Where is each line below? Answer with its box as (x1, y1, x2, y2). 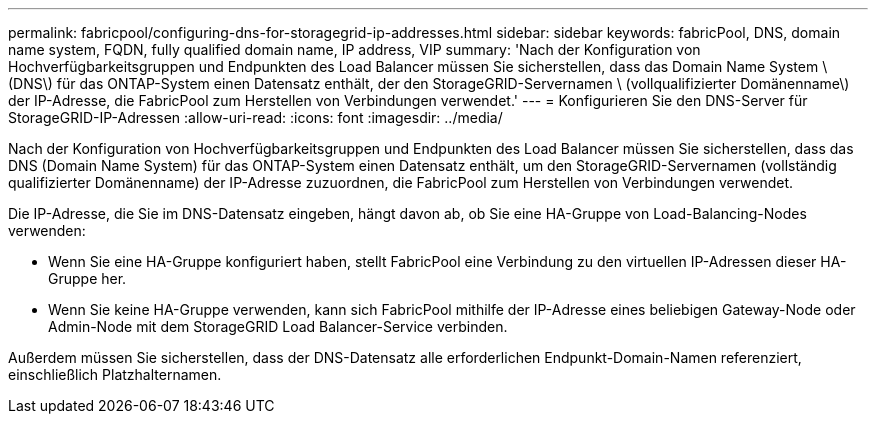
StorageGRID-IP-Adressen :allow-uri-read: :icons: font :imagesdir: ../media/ (8, 109, 503, 126)
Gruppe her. (48, 270, 127, 287)
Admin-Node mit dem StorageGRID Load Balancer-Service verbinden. (48, 318, 508, 335)
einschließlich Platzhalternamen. (8, 366, 222, 383)
